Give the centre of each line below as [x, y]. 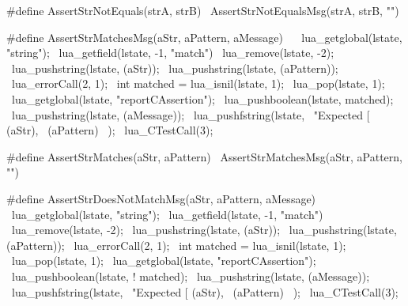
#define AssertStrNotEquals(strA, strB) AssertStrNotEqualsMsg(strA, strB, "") [203, 10]
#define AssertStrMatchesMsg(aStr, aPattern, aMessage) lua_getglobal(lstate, [204, 37]
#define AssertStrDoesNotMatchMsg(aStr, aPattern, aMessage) [161, 198]
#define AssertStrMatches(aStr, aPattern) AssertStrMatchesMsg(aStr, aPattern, [204, 156]
